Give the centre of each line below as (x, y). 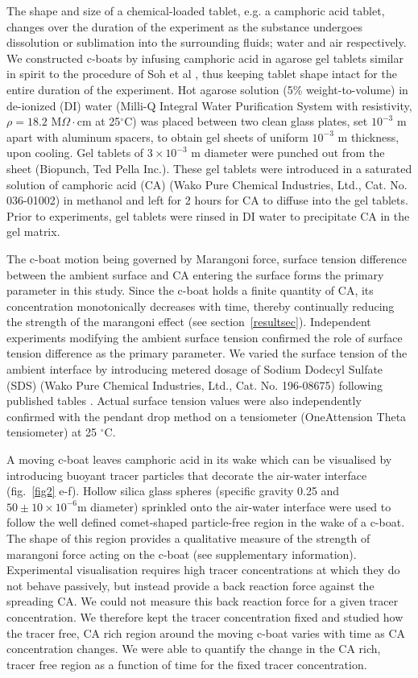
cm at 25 (99, 121)
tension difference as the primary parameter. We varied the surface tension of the (207, 353)
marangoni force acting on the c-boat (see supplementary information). (182, 554)
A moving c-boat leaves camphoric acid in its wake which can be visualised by (199, 459)
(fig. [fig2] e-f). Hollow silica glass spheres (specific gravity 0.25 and (173, 491)
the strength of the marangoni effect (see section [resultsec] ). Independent (189, 322)
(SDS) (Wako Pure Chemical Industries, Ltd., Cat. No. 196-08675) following (195, 384)
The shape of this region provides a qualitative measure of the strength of (188, 538)
